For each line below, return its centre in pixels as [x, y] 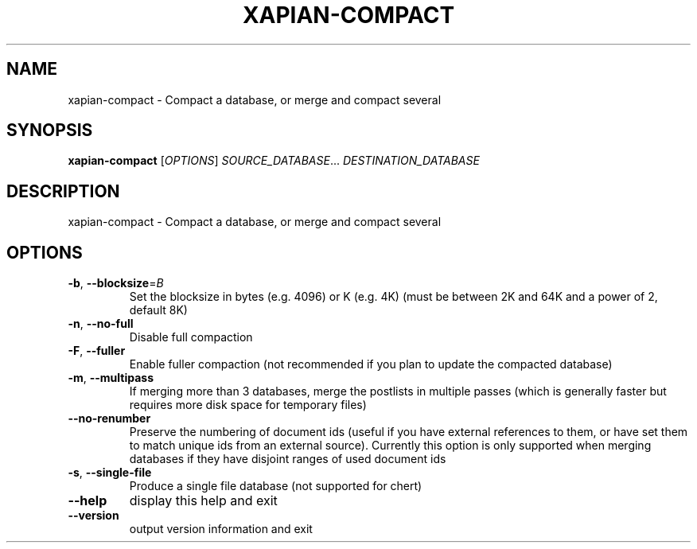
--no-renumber [109, 419]
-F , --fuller [97, 351]
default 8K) [158, 310]
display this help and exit [203, 501]
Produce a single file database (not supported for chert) [276, 486]
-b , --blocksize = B [116, 283]
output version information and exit [221, 529]
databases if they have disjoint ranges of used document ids [288, 459]
